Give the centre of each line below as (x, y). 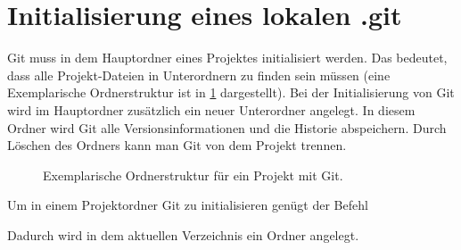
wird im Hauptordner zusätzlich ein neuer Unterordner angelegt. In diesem (211, 109)
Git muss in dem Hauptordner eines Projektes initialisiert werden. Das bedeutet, (227, 58)
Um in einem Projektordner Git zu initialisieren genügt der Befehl (188, 205)
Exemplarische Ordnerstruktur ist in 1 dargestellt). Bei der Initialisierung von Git (231, 92)
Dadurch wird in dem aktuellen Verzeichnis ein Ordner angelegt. (183, 234)
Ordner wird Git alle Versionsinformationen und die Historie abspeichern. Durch (227, 127)
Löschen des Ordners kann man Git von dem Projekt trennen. (177, 145)
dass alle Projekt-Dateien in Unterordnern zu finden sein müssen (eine (199, 75)
